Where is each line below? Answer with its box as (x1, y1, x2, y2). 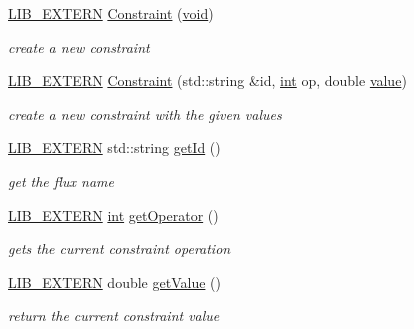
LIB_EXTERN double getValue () (8, 271, 221, 292)
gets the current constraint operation (8, 238, 231, 259)
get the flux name (8, 170, 114, 191)
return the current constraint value (8, 305, 220, 326)
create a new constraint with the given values (8, 103, 282, 124)
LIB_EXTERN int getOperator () (8, 204, 219, 225)
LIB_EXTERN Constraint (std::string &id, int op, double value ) (8, 70, 407, 91)
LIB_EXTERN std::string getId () (8, 137, 221, 158)
